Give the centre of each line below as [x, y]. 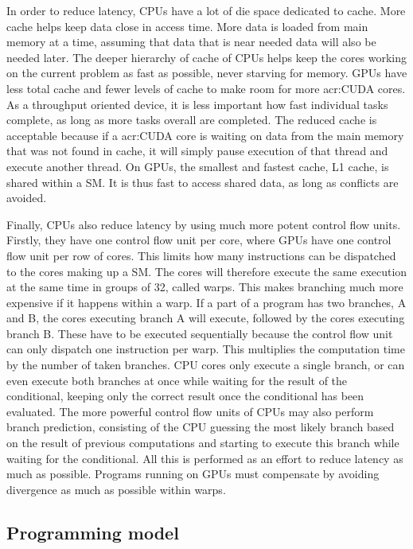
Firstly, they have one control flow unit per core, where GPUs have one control [199, 240]
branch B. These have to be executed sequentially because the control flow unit [200, 333]
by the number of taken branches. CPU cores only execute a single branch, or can [206, 365]
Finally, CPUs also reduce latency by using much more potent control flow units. [204, 224]
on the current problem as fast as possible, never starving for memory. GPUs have [207, 73]
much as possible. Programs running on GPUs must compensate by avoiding [193, 474]
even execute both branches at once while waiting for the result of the [177, 380]
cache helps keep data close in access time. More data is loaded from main [187, 26]
